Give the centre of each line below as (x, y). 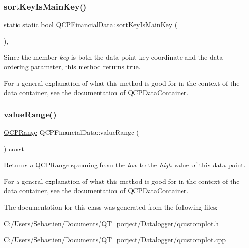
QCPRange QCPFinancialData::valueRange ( (72, 132)
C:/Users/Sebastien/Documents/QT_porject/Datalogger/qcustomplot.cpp (115, 240)
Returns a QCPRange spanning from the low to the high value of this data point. (125, 165)
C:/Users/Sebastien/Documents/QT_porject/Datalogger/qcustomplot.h (112, 223)
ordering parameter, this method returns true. (72, 66)
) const (14, 148)
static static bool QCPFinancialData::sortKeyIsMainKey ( (91, 25)
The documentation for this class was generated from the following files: (111, 207)
